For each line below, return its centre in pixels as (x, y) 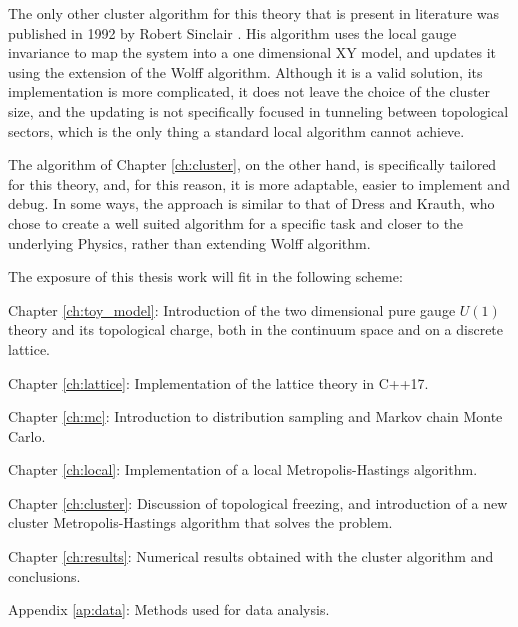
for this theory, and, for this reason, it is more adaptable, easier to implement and (259, 183)
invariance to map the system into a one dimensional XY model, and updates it (252, 52)
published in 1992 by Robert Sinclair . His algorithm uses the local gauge (232, 32)
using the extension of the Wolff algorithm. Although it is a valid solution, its (245, 71)
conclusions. (44, 575)
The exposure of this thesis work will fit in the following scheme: (205, 276)
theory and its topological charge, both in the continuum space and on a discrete (256, 329)
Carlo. (27, 435)
